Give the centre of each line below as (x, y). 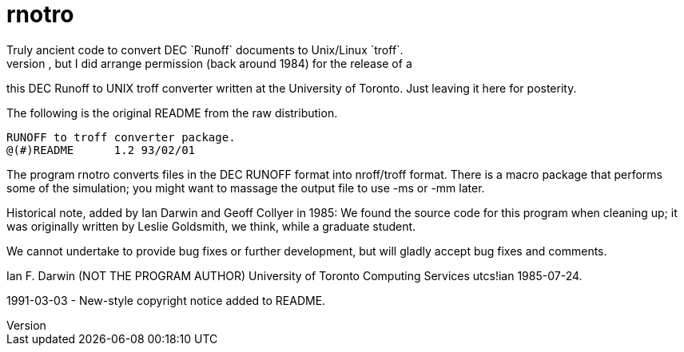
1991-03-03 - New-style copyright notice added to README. (166, 300)
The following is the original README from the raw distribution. (172, 113)
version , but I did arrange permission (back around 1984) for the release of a (209, 63)
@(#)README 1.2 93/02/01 (101, 150)
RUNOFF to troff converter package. (121, 137)
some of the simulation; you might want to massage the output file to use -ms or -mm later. (246, 188)
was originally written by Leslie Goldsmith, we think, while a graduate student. (211, 226)
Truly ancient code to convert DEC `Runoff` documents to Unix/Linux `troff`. (205, 49)
